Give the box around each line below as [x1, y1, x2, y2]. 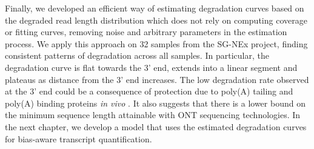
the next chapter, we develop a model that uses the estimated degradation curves [5, 120, 307, 133]
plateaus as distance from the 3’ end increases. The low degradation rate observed [5, 73, 309, 85]
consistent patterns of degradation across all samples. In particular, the [5, 49, 269, 62]
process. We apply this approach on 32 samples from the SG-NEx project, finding [5, 37, 308, 50]
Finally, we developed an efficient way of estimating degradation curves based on [5, 2, 304, 14]
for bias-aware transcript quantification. [5, 132, 152, 145]
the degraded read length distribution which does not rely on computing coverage [5, 13, 307, 26]
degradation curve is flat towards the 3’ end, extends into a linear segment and [5, 61, 298, 73]
